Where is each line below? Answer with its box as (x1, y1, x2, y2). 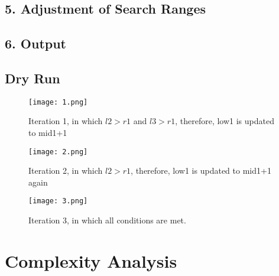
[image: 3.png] (28, 197, 88, 206)
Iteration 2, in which (28, 164, 103, 177)
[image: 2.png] (28, 147, 88, 156)
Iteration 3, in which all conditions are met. (28, 214, 186, 226)
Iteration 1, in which (28, 115, 103, 127)
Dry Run (5, 69, 60, 87)
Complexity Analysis (5, 248, 177, 272)
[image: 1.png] (28, 98, 88, 106)
